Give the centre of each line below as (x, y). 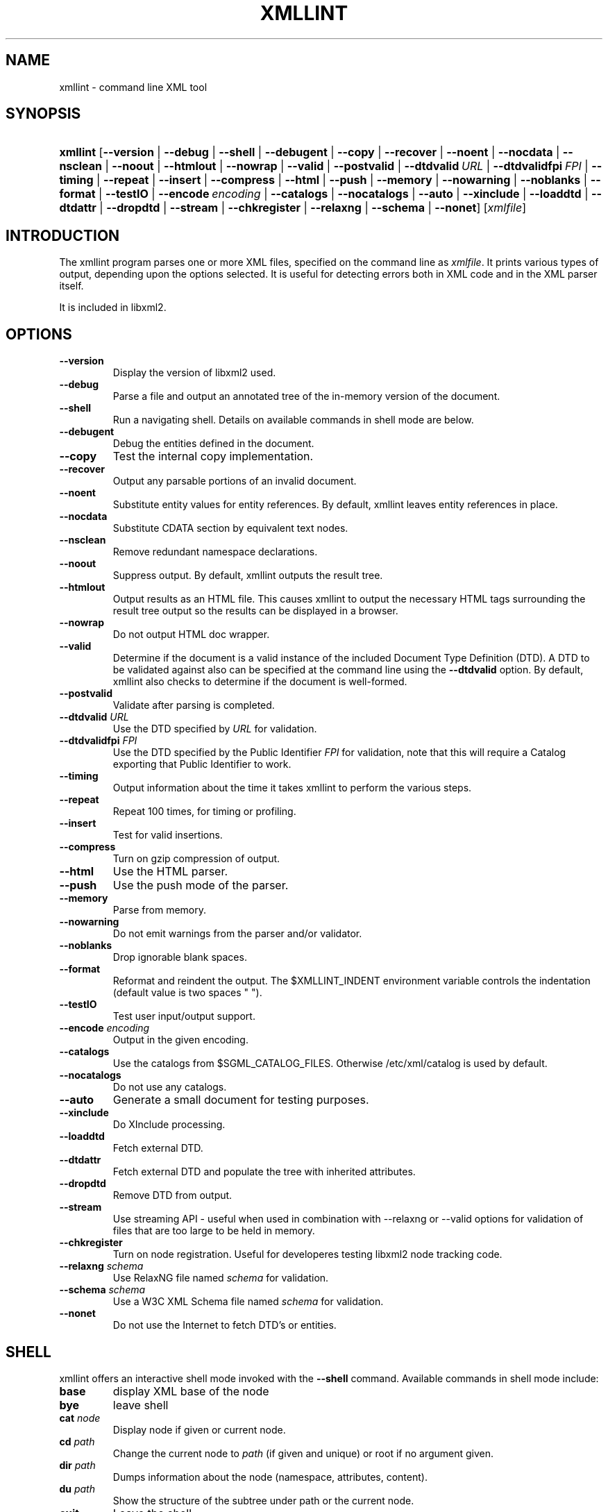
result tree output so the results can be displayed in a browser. (255, 611)
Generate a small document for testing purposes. (241, 1100)
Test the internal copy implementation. (213, 456)
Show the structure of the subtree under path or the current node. (263, 1500)
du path (77, 1488)
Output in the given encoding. (180, 1040)
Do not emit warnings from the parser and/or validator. (237, 934)
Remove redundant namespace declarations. (215, 552)
